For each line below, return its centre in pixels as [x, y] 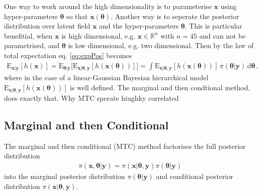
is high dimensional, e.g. [98, 35]
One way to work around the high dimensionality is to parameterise [108, 6]
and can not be [223, 35]
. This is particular [214, 26]
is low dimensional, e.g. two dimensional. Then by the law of [161, 45]
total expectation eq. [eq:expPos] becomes [68, 55]
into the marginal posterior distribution [65, 176]
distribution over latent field [47, 26]
